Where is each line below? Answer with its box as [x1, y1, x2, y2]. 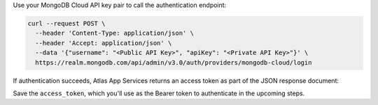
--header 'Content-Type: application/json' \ [35, 29, 194, 38]
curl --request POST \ [27, 19, 106, 27]
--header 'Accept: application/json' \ [35, 39, 172, 47]
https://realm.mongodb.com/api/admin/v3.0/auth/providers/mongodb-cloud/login [35, 58, 312, 66]
